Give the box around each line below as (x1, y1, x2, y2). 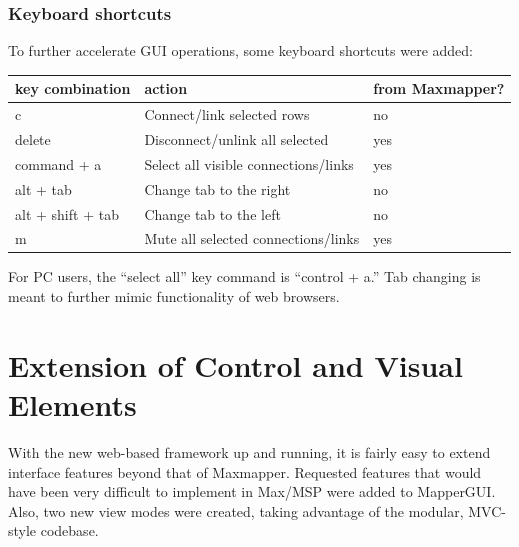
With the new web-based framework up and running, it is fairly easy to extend (8, 441, 491, 462)
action (144, 78, 188, 99)
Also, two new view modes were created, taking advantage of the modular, (8, 500, 464, 521)
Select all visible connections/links (144, 153, 354, 174)
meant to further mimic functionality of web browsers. (8, 286, 340, 307)
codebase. (40, 520, 99, 541)
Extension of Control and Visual (8, 344, 463, 385)
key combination (15, 78, 131, 99)
